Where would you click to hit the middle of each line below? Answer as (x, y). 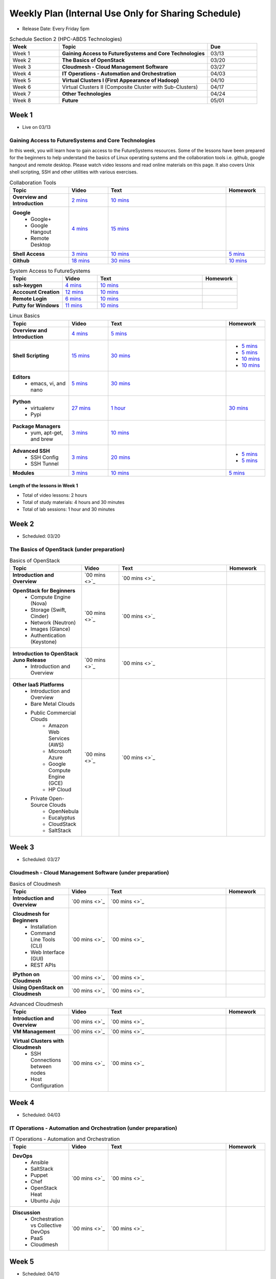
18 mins (81, 260)
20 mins (120, 457)
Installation (44, 927)
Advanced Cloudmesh (36, 1004)
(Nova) (39, 603)
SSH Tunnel (44, 464)
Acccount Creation (36, 292)
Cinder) (39, 616)
